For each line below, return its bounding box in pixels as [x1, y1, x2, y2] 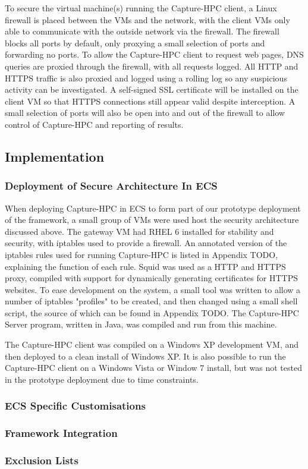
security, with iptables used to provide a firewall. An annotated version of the [5, 237, 287, 249]
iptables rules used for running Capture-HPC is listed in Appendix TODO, [5, 248, 278, 260]
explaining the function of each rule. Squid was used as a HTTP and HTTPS [5, 260, 286, 272]
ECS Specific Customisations [5, 398, 146, 413]
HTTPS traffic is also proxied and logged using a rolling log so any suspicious [5, 71, 287, 84]
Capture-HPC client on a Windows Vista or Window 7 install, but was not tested [5, 361, 302, 374]
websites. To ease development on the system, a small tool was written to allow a [5, 283, 301, 295]
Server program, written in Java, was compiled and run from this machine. [5, 318, 277, 330]
